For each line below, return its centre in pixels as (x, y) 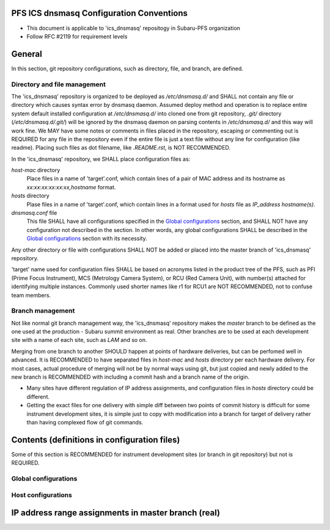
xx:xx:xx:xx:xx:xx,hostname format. (71, 187)
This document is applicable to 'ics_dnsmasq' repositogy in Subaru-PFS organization (134, 28)
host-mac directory (36, 170)
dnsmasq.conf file (34, 213)
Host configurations (42, 495)
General (27, 54)
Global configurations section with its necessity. (87, 239)
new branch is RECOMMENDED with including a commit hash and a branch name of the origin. (130, 377)
